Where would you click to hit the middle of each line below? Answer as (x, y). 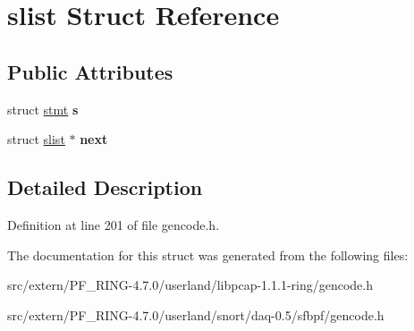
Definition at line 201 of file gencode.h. (114, 224)
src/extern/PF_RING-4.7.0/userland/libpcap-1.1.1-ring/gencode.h (190, 285)
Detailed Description (105, 187)
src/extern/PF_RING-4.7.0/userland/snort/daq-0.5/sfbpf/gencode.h (196, 314)
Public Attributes (90, 71)
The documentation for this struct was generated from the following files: (208, 255)
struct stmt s (43, 109)
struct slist (36, 139)
